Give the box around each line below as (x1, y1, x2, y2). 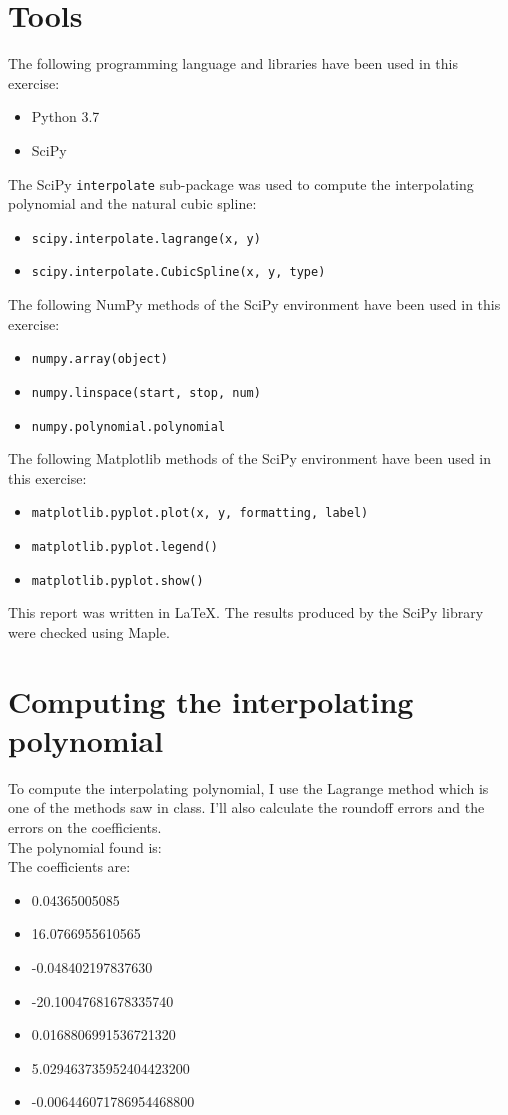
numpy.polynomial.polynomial (31, 419, 226, 434)
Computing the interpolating (8, 680, 414, 721)
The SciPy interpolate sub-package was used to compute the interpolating (8, 173, 474, 194)
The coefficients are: (8, 856, 131, 877)
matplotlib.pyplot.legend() (31, 540, 218, 555)
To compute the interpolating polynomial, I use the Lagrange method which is (8, 777, 489, 798)
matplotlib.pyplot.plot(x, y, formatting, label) (31, 506, 369, 521)
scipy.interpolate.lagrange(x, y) (31, 231, 261, 246)
